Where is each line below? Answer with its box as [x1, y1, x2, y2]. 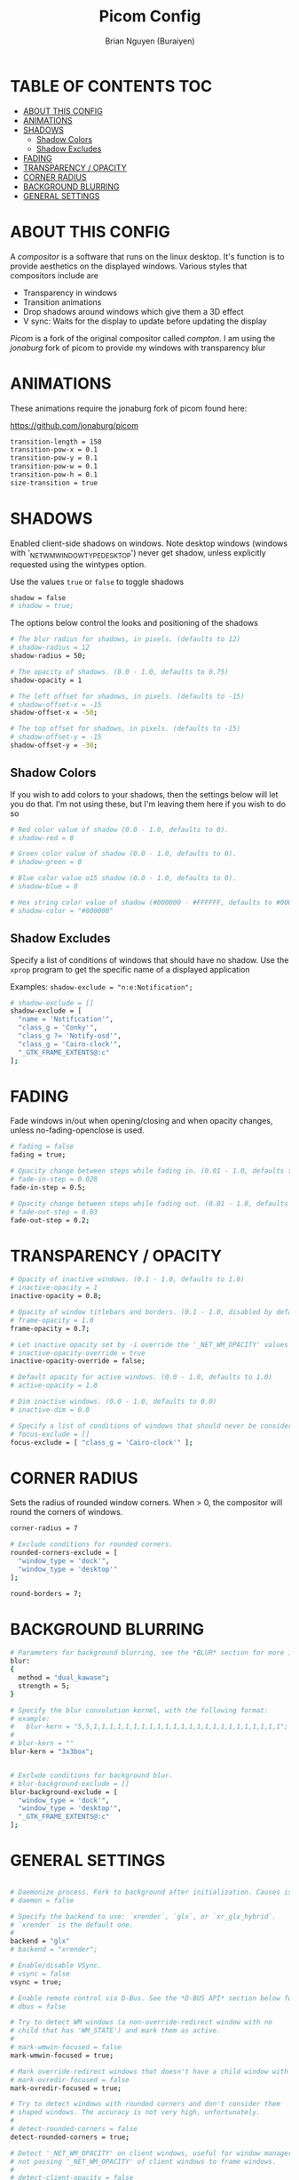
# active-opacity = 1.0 [10, 1381, 98, 1391]
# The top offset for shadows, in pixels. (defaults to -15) [10, 725, 241, 733]
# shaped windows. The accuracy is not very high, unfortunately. [10, 2108, 261, 2117]
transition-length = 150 [10, 437, 102, 446]
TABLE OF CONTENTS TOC [10, 76, 213, 96]
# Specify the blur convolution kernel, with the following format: [10, 1705, 269, 1715]
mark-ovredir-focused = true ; [10, 2083, 122, 2093]
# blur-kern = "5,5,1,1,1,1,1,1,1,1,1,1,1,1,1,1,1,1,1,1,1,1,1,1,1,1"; [10, 1722, 289, 1731]
